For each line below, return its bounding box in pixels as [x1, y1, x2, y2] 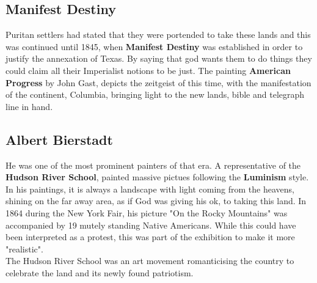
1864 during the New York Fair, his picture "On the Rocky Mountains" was [5, 206, 288, 219]
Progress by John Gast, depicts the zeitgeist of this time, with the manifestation [5, 76, 312, 89]
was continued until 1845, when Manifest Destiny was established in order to [5, 40, 303, 53]
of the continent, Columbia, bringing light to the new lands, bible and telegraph [5, 88, 305, 101]
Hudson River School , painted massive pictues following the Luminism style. [5, 171, 309, 183]
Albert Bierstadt [5, 130, 113, 149]
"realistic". [5, 242, 43, 255]
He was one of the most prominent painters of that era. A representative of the [5, 158, 301, 171]
